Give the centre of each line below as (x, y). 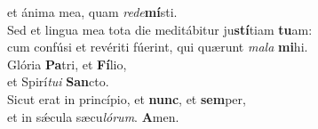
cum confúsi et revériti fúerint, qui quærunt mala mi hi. (158, 47)
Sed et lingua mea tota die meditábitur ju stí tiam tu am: (160, 29)
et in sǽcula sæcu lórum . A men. (93, 116)
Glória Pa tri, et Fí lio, (67, 64)
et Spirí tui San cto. (58, 81)
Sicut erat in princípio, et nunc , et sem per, (127, 98)
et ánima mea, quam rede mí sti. (92, 12)
